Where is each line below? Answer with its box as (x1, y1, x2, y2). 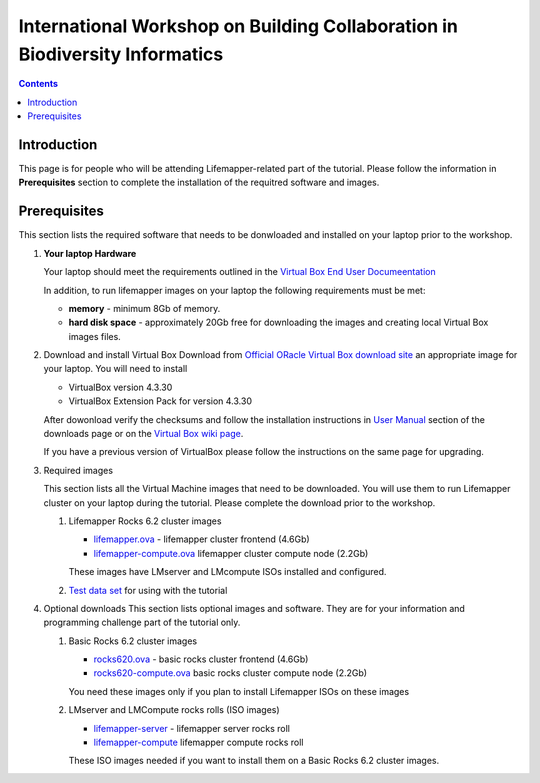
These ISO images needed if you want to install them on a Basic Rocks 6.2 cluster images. (68, 755, 440, 767)
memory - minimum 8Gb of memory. (68, 302, 221, 314)
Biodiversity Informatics (18, 43, 224, 65)
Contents (18, 78, 59, 90)
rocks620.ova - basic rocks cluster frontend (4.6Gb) (93, 653, 309, 665)
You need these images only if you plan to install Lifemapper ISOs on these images (68, 685, 410, 697)
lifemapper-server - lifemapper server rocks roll (93, 722, 290, 734)
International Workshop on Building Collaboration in (18, 15, 459, 37)
